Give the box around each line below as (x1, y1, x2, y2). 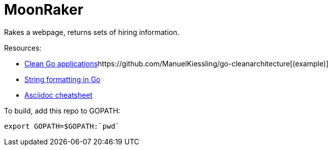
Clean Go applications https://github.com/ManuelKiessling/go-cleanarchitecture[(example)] (24, 59, 329, 68)
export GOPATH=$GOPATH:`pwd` (4, 122, 120, 130)
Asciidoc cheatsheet (24, 90, 93, 99)
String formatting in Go (24, 74, 101, 84)
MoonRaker (4, 1, 84, 18)
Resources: (4, 43, 42, 52)
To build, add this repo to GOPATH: (4, 106, 120, 115)
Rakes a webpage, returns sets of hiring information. (4, 27, 180, 36)
